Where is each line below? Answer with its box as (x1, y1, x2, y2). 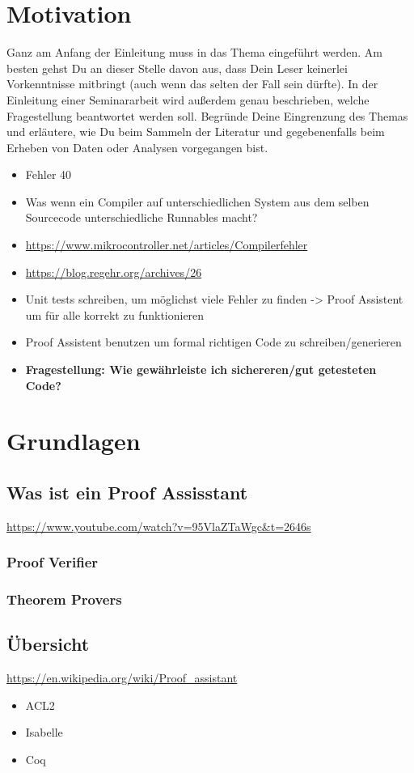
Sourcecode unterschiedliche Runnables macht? (25, 209, 258, 226)
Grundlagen (6, 424, 141, 457)
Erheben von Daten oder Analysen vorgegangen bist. (6, 138, 268, 155)
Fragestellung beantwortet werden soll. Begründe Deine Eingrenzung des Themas (6, 107, 408, 124)
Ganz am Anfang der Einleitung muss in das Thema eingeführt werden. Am (6, 44, 382, 61)
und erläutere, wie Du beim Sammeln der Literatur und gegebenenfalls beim (6, 123, 385, 140)
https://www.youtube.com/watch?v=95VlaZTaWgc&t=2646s (6, 517, 311, 534)
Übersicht (6, 631, 90, 656)
